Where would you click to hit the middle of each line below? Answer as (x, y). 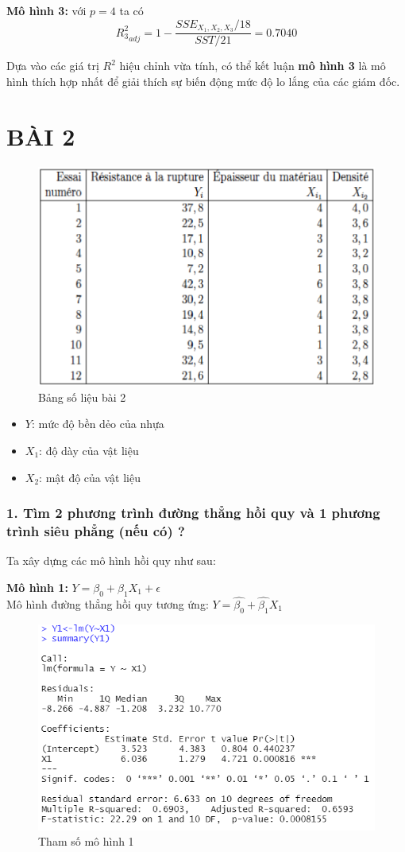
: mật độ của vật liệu (90, 477)
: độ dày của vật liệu (89, 451)
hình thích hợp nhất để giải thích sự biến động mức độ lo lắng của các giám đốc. (203, 82)
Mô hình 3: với (46, 10)
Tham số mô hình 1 (86, 841)
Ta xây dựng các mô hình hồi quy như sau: (111, 560)
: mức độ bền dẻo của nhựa (98, 424)
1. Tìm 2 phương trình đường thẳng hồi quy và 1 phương (193, 513)
